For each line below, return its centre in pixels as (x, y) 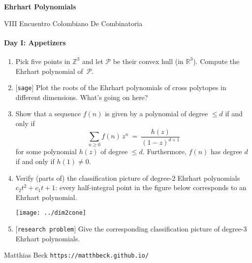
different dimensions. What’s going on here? (82, 97)
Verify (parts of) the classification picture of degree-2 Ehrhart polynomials (128, 178)
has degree (226, 151)
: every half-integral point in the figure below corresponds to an (151, 187)
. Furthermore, (164, 151)
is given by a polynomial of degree (157, 114)
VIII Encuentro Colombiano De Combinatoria (73, 23)
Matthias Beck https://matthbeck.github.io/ (77, 255)
